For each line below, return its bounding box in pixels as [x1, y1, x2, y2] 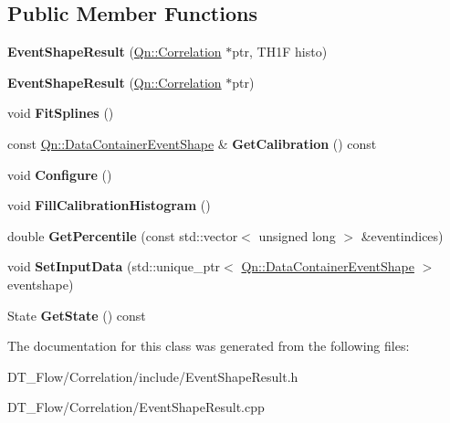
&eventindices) [361, 226, 444, 245]
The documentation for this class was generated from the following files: [7, 336, 410, 355]
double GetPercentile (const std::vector [7, 226, 238, 245]
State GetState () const [7, 305, 146, 324]
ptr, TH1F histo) [232, 42, 328, 61]
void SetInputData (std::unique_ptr [7, 257, 221, 276]
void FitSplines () [7, 103, 114, 122]
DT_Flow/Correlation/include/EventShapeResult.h [7, 366, 298, 386]
